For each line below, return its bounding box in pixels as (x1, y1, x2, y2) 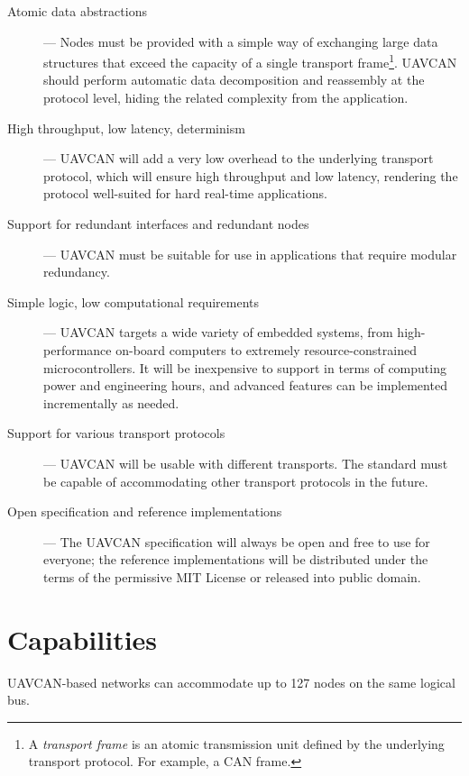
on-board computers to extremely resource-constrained (115, 340, 417, 359)
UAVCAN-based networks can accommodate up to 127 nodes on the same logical (7, 672, 455, 691)
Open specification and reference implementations (7, 502, 282, 521)
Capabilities (7, 620, 158, 657)
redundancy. (43, 262, 110, 281)
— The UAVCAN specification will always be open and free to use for (43, 532, 430, 551)
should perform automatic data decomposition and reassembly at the (43, 70, 425, 89)
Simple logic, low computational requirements (7, 292, 259, 311)
